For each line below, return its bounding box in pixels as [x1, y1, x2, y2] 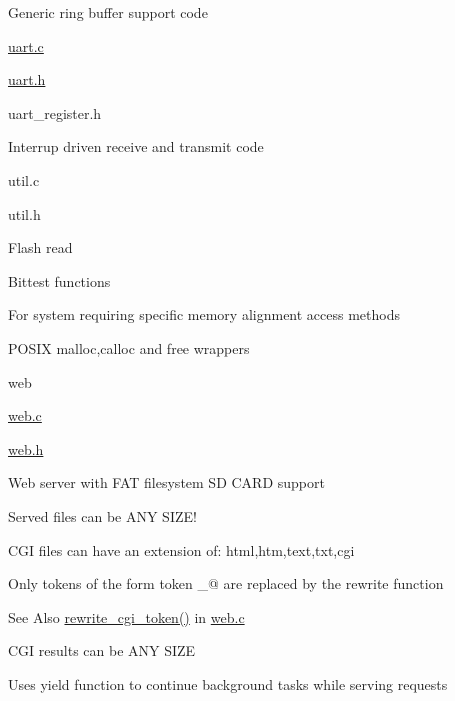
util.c [8, 169, 40, 190]
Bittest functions [8, 270, 111, 291]
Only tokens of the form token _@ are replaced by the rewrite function [8, 573, 444, 594]
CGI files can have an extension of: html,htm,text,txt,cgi [8, 539, 355, 560]
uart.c [8, 35, 44, 56]
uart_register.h [8, 102, 102, 123]
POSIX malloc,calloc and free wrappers [8, 337, 250, 358]
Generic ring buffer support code [8, 2, 208, 22]
